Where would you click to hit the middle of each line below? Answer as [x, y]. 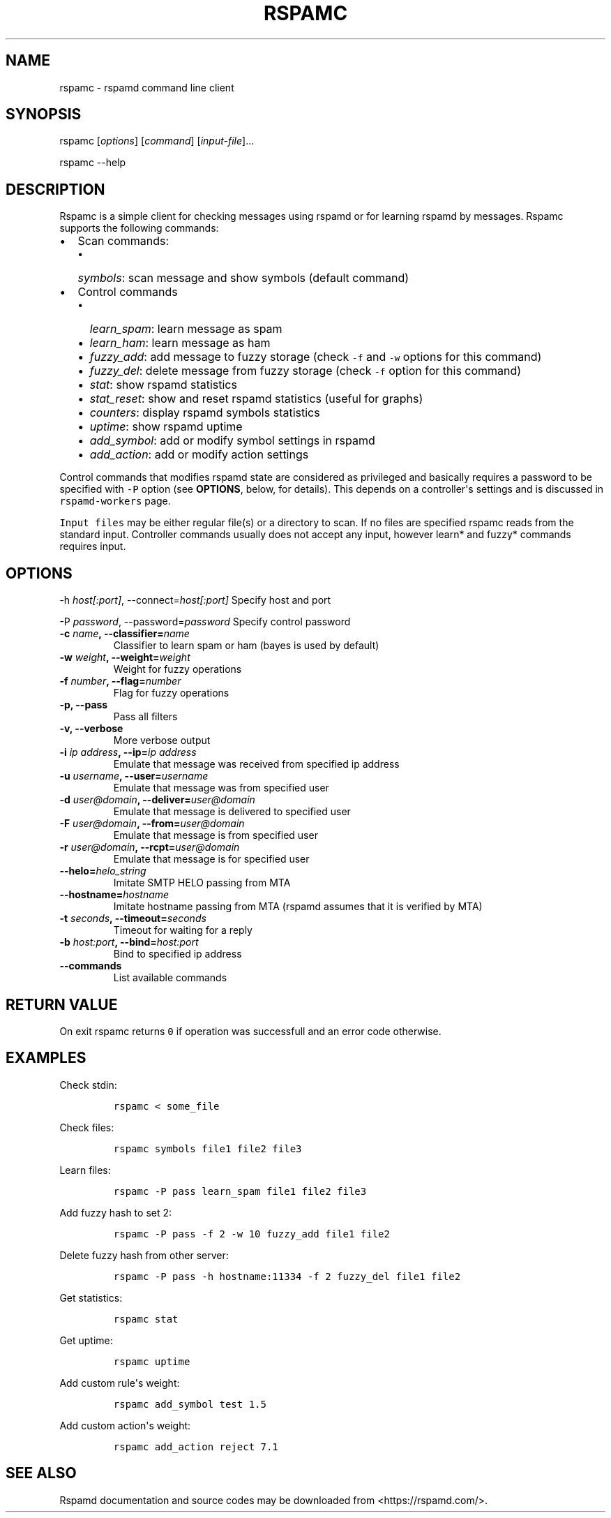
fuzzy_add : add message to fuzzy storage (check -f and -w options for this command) [316, 357]
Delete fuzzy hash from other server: [144, 1255]
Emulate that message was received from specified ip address [256, 764]
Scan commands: [123, 241]
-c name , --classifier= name [125, 634]
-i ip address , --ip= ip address [128, 752]
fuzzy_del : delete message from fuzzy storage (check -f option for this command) [305, 371]
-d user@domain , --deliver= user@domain [157, 800]
